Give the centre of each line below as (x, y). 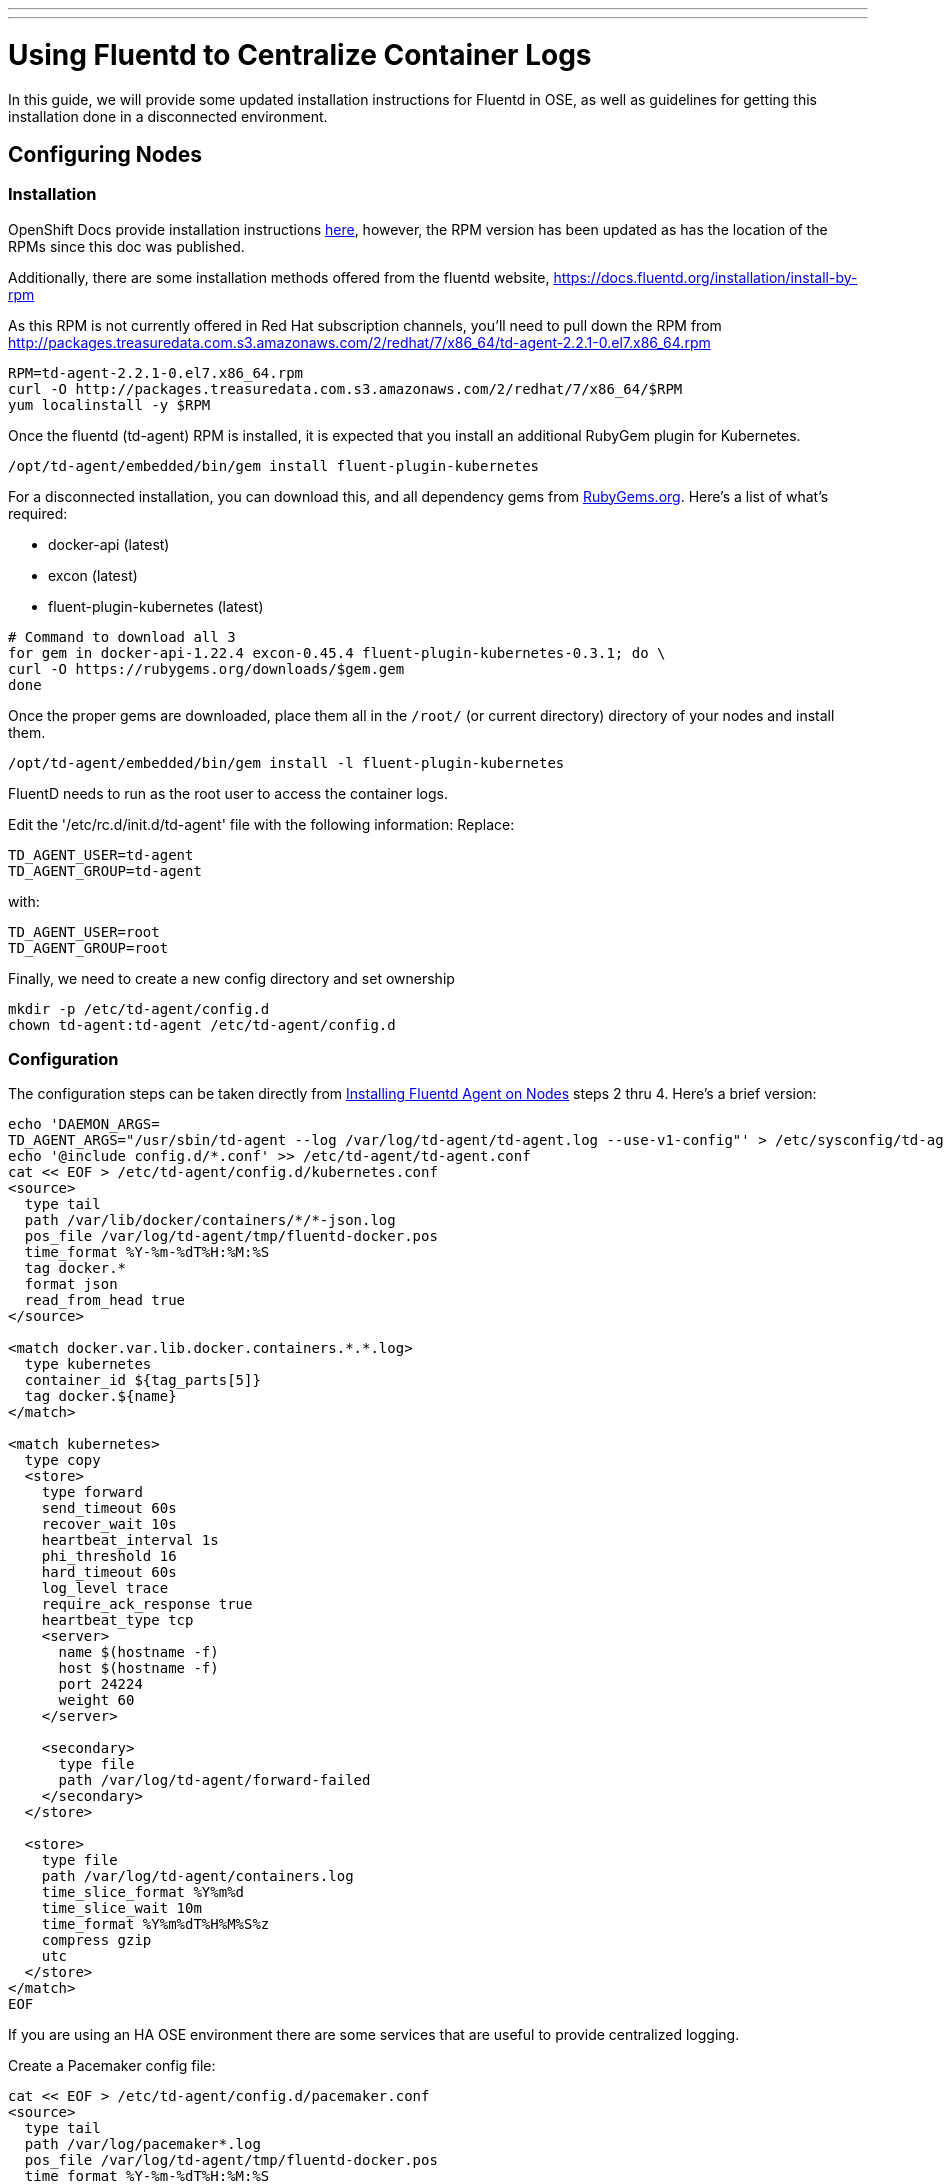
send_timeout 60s (109, 1508)
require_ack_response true (147, 1604)
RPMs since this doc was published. (126, 246)
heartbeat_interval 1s (130, 1540)
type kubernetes (88, 1364)
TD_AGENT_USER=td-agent (101, 854)
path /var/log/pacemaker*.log (142, 2144)
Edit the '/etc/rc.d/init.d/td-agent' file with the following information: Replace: (261, 824)
